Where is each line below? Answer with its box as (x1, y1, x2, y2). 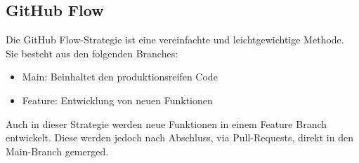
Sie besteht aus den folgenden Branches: (6, 45, 178, 60)
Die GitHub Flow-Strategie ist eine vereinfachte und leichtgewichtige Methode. (6, 32, 344, 47)
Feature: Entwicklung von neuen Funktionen (22, 92, 213, 107)
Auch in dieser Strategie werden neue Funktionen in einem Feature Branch (6, 116, 327, 131)
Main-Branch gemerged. (6, 143, 109, 158)
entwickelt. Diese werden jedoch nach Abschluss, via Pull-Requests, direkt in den (6, 130, 353, 145)
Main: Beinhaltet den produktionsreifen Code (22, 69, 218, 84)
